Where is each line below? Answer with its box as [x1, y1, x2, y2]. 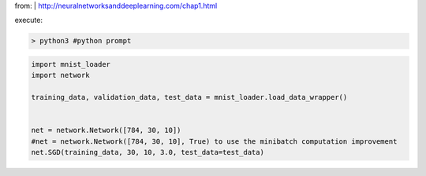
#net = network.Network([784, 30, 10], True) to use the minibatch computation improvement [31, 137, 398, 145]
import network [31, 71, 90, 80]
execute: [14, 16, 43, 25]
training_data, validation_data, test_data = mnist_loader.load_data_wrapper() [31, 93, 348, 102]
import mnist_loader [31, 60, 110, 68]
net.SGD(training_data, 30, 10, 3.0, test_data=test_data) [31, 148, 264, 157]
